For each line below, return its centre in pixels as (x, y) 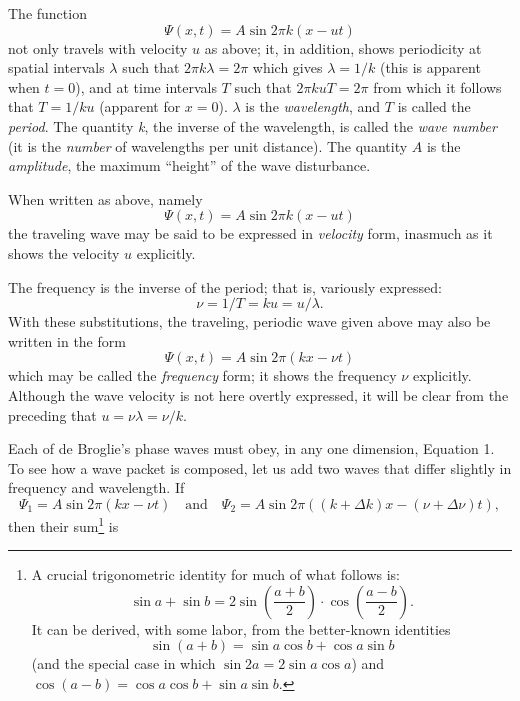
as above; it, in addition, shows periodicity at (343, 47)
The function (47, 13)
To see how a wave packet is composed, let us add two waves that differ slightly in (260, 467)
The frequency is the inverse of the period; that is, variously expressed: (225, 286)
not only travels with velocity (98, 47)
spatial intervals (56, 67)
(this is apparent (430, 67)
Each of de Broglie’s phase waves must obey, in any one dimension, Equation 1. (251, 448)
